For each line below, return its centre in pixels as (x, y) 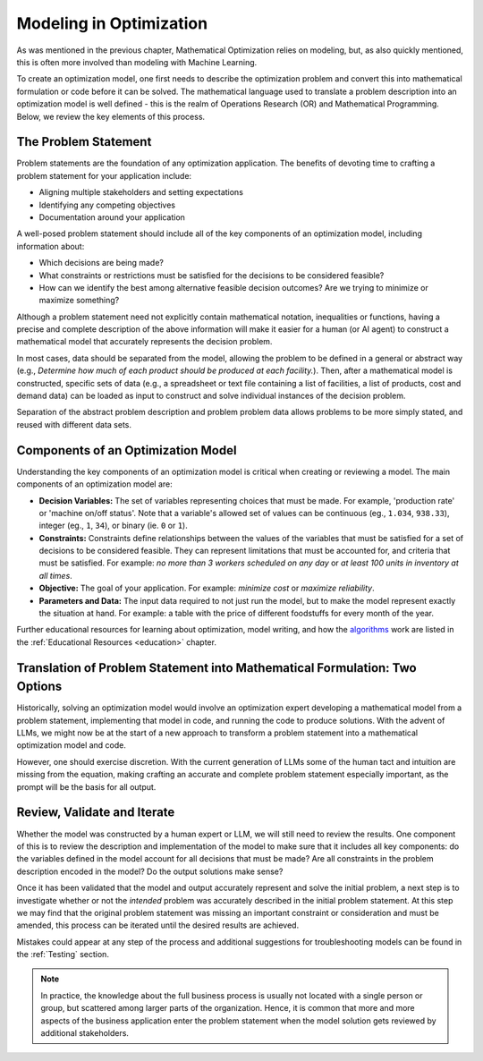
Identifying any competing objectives (107, 205)
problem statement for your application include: (104, 175)
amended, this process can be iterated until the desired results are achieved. (158, 925)
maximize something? (79, 301)
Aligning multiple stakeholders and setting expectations (141, 192)
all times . (56, 575)
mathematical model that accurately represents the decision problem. (144, 342)
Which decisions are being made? (102, 263)
